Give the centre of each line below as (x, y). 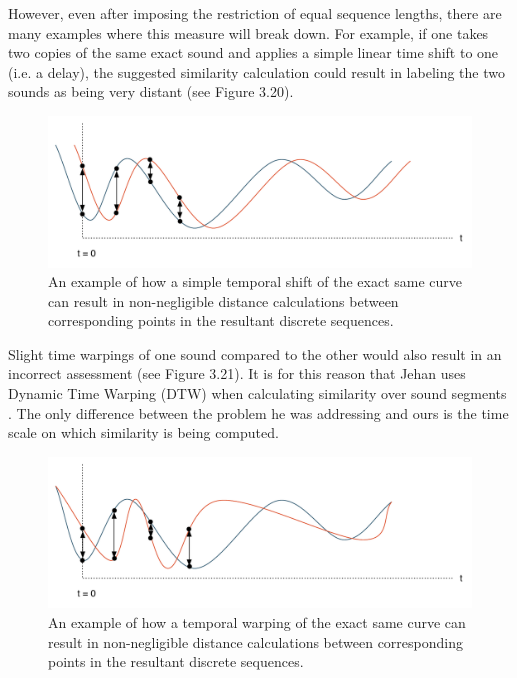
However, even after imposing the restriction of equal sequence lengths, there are (255, 13)
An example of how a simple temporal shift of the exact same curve (255, 281)
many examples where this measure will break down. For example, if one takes (248, 32)
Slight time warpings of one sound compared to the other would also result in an (255, 353)
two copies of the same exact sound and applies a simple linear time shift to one (253, 52)
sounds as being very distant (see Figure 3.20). (151, 91)
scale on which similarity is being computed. (143, 432)
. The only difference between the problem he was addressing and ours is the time (258, 412)
